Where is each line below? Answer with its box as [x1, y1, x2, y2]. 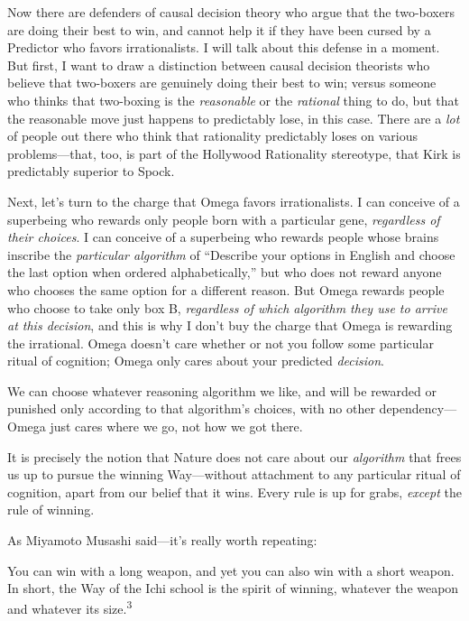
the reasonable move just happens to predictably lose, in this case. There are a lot [7, 108, 460, 127]
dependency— [379, 399, 457, 418]
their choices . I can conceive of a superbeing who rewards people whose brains [7, 227, 439, 246]
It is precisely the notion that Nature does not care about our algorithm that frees [7, 447, 462, 466]
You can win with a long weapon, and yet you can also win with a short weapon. [7, 561, 455, 579]
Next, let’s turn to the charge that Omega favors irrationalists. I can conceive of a [7, 191, 460, 210]
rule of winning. [7, 500, 95, 519]
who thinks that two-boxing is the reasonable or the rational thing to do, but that [7, 90, 459, 109]
